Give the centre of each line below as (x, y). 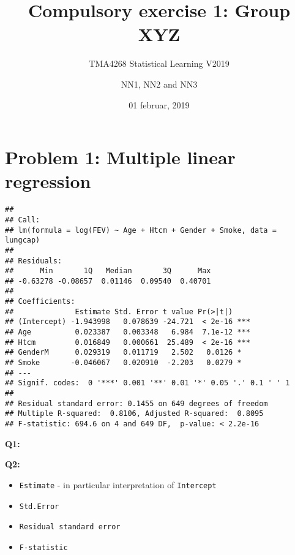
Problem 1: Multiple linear (120, 157)
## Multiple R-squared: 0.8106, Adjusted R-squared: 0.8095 (134, 414)
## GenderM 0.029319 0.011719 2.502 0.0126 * (123, 353)
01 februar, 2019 (159, 104)
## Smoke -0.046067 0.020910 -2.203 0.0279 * (123, 363)
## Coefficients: (40, 302)
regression (48, 181)
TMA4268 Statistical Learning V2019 (159, 63)
